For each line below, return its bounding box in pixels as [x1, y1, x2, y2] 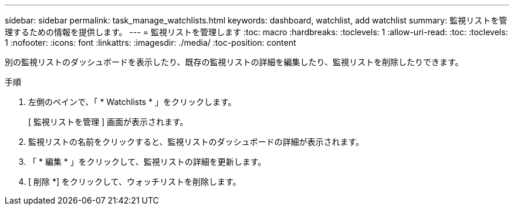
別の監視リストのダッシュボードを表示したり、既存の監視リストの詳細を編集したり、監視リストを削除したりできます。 [5, 57, 464, 67]
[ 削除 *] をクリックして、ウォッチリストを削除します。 [28, 177, 241, 187]
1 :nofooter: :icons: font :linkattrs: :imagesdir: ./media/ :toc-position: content [5, 38, 296, 48]
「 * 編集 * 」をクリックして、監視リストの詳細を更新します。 [28, 157, 266, 167]
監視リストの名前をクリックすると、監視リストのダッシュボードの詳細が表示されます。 [28, 137, 364, 147]
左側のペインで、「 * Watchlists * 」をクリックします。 [28, 97, 236, 107]
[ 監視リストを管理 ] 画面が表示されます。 [28, 117, 188, 127]
